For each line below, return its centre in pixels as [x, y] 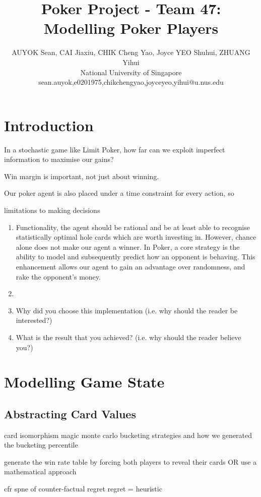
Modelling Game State [84, 382]
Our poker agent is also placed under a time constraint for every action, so [119, 193]
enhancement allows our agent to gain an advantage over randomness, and [130, 266]
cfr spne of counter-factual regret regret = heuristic [83, 489]
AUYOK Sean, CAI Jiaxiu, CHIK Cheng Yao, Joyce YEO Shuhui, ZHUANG [131, 52]
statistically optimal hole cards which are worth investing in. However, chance [136, 237]
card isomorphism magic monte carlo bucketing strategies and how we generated [128, 435]
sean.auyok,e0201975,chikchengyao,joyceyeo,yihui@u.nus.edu [131, 82]
